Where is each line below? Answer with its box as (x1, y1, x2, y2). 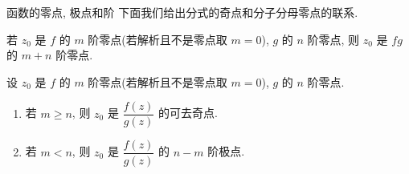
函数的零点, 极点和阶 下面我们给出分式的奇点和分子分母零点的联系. (6, 4, 358, 20)
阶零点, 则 (307, 30, 360, 47)
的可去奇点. (158, 104, 218, 121)
